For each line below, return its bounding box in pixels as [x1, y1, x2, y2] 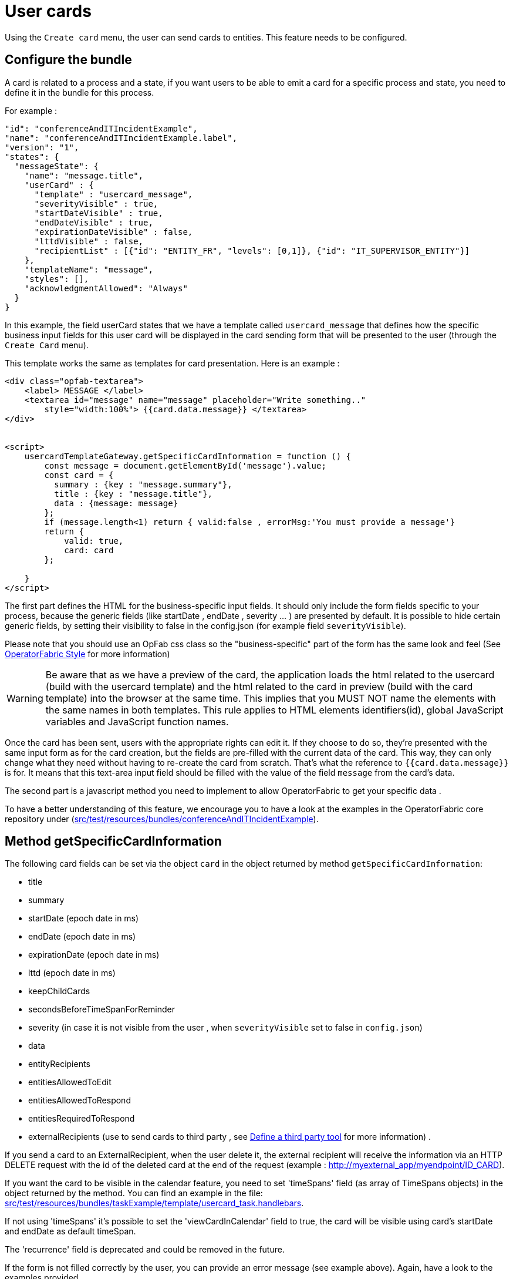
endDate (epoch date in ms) [28, 931, 136, 942]
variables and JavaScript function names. [45, 715, 229, 728]
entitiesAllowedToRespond [28, 1095, 131, 1106]
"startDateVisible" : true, [34, 208, 163, 218]
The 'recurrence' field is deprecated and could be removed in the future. [5, 1244, 285, 1255]
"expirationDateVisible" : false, [34, 227, 193, 237]
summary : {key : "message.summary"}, [54, 479, 232, 489]
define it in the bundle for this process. [5, 87, 154, 97]
